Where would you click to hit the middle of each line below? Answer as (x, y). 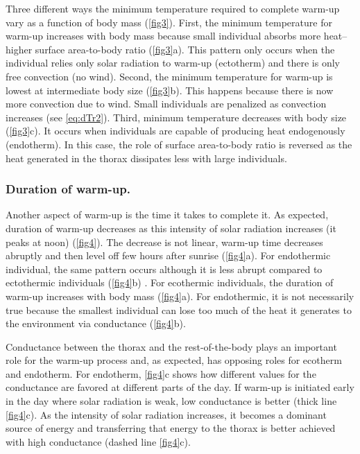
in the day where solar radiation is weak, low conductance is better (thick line (171, 401)
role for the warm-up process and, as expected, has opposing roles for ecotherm (174, 360)
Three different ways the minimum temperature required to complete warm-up (173, 8)
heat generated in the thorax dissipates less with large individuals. (146, 158)
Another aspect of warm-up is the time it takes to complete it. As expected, (167, 215)
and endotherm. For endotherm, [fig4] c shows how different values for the (161, 373)
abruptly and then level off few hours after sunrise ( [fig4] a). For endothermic (168, 255)
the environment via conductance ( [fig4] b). (96, 323)
